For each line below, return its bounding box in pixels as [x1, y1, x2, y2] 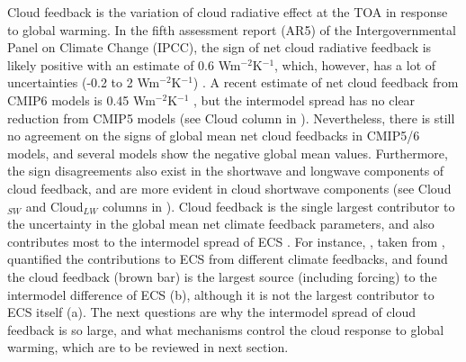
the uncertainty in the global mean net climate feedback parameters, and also [7, 214, 435, 233]
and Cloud [25, 196, 84, 215]
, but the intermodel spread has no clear [193, 90, 416, 109]
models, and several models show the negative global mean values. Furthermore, [7, 143, 448, 162]
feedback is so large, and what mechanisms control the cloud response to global [7, 320, 444, 339]
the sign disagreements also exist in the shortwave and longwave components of [7, 161, 444, 180]
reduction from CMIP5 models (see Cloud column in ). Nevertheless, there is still [7, 108, 455, 127]
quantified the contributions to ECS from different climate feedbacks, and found [7, 249, 448, 268]
